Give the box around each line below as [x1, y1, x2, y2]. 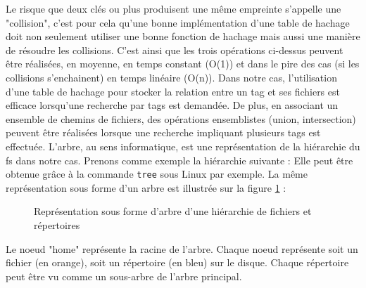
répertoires [34, 217, 80, 232]
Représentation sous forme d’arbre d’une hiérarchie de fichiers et [34, 204, 312, 218]
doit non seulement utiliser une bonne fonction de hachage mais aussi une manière [6, 29, 360, 44]
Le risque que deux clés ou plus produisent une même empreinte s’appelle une [6, 1, 341, 15]
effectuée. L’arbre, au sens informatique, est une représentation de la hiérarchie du [6, 138, 360, 153]
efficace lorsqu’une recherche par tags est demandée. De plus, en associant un [6, 98, 339, 112]
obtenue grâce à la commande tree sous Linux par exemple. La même [6, 166, 308, 181]
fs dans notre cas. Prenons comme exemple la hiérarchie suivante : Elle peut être [6, 152, 353, 167]
